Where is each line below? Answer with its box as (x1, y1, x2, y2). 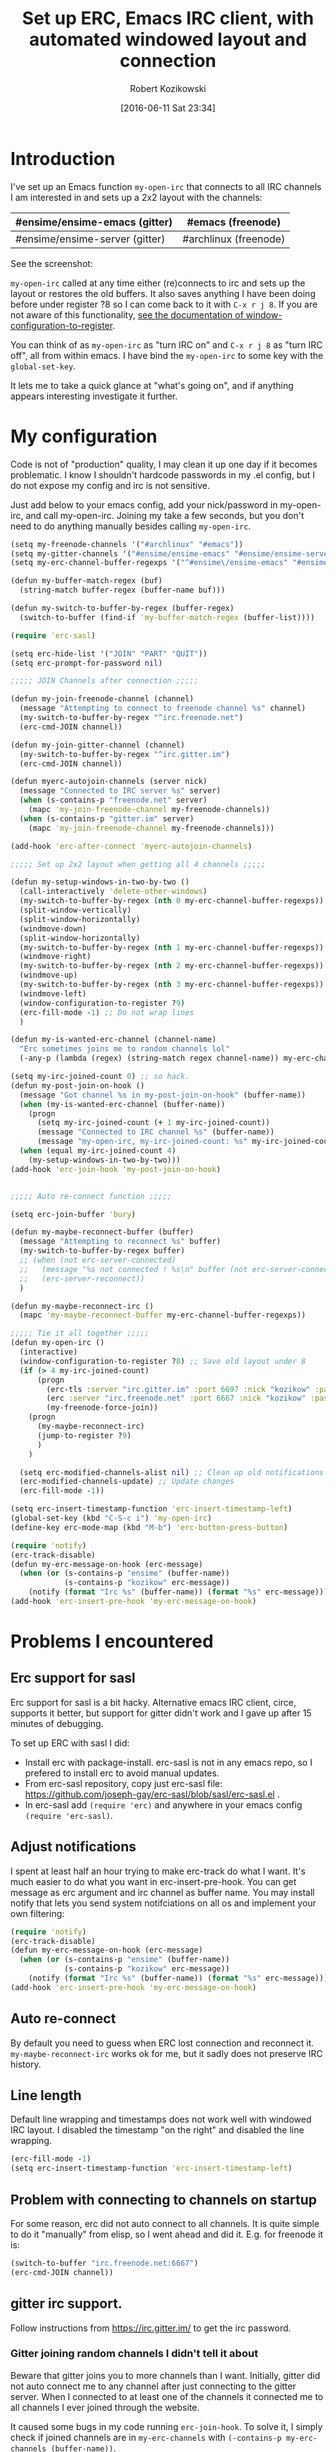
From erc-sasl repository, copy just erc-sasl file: (24, 1777, 223, 1789)
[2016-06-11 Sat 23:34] (120, 102, 216, 114)
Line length (10, 2087, 82, 2104)
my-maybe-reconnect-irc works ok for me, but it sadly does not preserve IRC (10, 2047, 323, 2059)
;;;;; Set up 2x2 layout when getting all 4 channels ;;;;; (10, 859, 267, 869)
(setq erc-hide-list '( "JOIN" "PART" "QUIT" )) (10, 648, 208, 659)
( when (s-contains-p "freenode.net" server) (19, 795, 208, 806)
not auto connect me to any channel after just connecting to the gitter (10, 2380, 297, 2392)
